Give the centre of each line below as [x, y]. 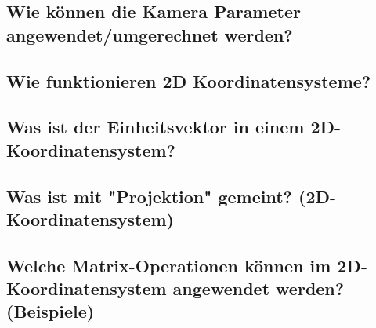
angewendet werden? [258, 288]
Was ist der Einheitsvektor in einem [155, 127]
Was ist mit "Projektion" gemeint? [149, 196]
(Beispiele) [51, 311]
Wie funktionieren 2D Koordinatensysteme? [189, 80]
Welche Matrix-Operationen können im [169, 265]
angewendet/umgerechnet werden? [150, 34]
